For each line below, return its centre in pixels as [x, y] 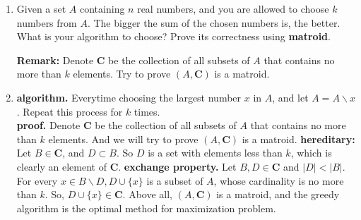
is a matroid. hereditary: [298, 139]
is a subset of [175, 180]
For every [37, 180]
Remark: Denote [55, 60]
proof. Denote [48, 125]
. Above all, [147, 194]
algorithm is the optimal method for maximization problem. [146, 208]
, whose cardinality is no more [279, 180]
